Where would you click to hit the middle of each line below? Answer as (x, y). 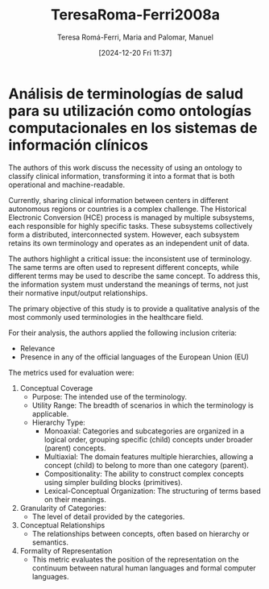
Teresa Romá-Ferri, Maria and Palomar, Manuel (135, 37)
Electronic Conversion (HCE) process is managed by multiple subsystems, (132, 217)
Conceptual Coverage (56, 388)
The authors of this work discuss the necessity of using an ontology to (125, 168)
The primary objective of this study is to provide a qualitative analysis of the (134, 309)
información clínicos (79, 145)
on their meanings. (75, 499)
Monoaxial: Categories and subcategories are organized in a (144, 431)
